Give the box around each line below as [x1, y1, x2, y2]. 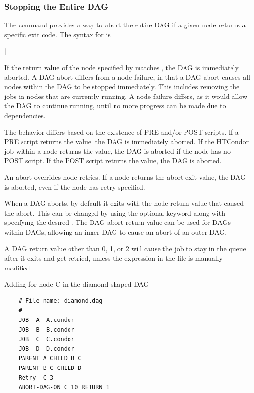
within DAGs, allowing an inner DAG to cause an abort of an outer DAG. [4, 226, 227, 237]
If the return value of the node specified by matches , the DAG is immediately [4, 62, 239, 72]
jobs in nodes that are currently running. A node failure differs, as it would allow [4, 91, 248, 101]
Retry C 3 [18, 374, 54, 381]
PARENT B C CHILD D [18, 365, 82, 372]
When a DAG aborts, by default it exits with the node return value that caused [4, 198, 244, 208]
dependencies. [4, 110, 46, 120]
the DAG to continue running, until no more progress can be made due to [4, 100, 226, 111]
